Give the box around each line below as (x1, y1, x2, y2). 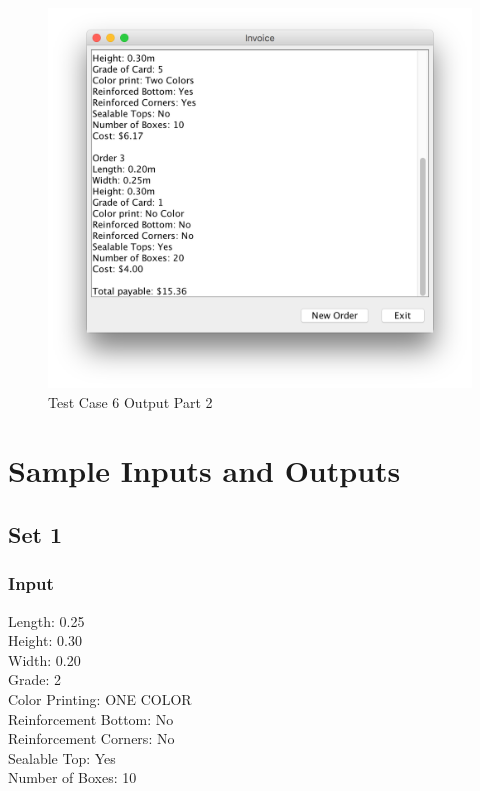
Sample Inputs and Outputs (8, 450, 401, 491)
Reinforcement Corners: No (8, 728, 175, 749)
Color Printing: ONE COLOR (8, 689, 192, 710)
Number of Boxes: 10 (8, 767, 137, 788)
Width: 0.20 (8, 649, 81, 670)
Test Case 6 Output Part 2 (48, 391, 213, 412)
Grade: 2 (8, 669, 62, 690)
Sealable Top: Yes (8, 747, 116, 768)
